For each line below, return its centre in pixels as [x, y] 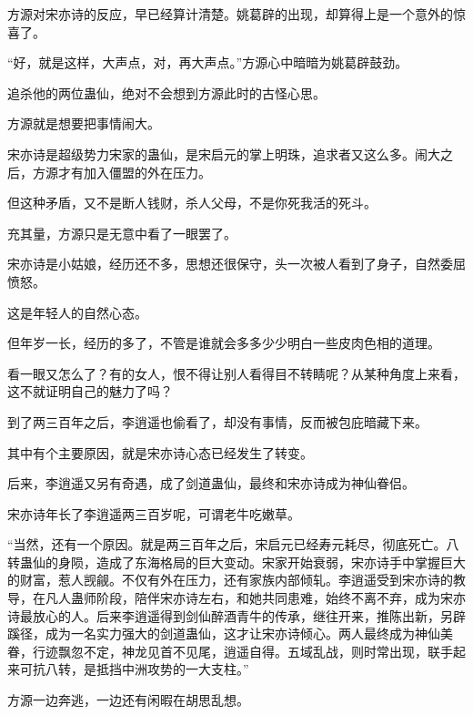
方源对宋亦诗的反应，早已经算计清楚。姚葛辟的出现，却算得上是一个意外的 [230, 14]
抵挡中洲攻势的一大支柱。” [172, 669]
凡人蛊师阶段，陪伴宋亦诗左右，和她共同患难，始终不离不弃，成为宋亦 [255, 598]
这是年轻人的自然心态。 [77, 312]
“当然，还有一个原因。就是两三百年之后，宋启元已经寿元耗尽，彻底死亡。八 [233, 544]
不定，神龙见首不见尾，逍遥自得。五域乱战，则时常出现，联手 [268, 651]
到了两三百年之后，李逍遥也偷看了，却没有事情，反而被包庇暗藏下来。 [217, 421]
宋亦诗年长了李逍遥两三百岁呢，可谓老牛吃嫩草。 [154, 513]
